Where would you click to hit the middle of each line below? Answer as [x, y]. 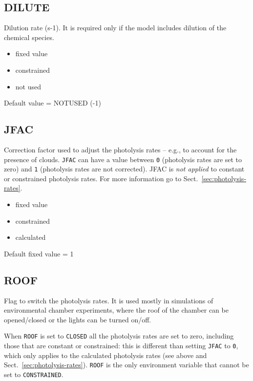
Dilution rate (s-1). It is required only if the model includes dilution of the [115, 28]
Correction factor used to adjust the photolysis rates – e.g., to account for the [120, 149]
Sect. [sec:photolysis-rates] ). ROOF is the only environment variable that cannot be [126, 365]
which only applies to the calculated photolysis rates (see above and [105, 355]
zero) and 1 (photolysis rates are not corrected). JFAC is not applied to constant [124, 169]
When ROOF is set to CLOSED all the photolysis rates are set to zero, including [119, 336]
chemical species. [29, 37]
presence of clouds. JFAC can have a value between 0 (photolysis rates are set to [123, 159]
